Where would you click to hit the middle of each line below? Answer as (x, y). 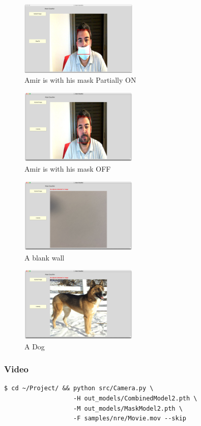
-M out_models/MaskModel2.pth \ (128, 408)
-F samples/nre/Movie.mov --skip (130, 419)
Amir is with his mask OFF (68, 168)
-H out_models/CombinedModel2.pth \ (135, 398)
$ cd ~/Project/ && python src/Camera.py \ (79, 388)
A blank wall (45, 257)
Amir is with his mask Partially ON (80, 80)
